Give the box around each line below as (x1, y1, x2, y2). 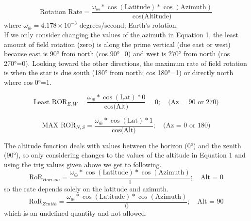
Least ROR (33, 98, 67, 106)
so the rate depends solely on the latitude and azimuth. (4, 183, 168, 193)
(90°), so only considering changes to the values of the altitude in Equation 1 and (4, 150, 246, 160)
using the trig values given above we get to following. (4, 159, 162, 169)
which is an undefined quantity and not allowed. (4, 207, 147, 218)
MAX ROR (42, 122, 76, 129)
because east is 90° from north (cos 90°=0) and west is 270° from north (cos (4, 48, 230, 59)
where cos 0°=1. (4, 77, 51, 87)
